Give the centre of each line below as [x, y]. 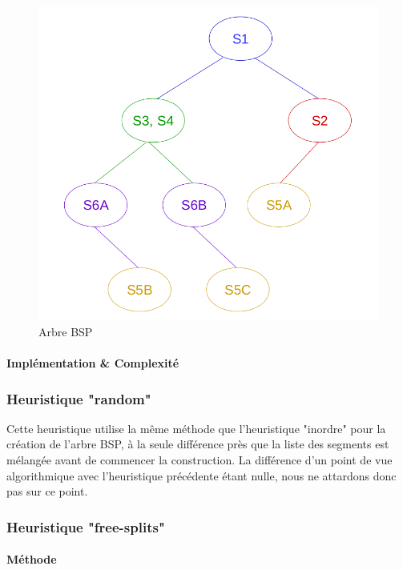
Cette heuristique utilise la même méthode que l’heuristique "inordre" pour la [196, 428]
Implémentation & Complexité [93, 363]
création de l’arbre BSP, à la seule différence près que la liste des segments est [198, 444]
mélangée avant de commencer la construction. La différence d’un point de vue [199, 460]
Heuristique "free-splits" [86, 526]
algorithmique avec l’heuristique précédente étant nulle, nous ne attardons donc [201, 475]
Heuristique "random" [79, 398]
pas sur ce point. [47, 491]
